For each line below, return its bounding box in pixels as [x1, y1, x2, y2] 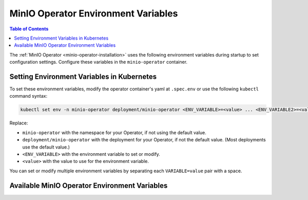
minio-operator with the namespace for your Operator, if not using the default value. [22, 129, 206, 136]
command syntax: [9, 93, 48, 99]
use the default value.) [22, 144, 70, 150]
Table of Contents [9, 26, 49, 32]
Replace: [9, 120, 28, 126]
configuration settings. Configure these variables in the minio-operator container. [9, 59, 187, 65]
